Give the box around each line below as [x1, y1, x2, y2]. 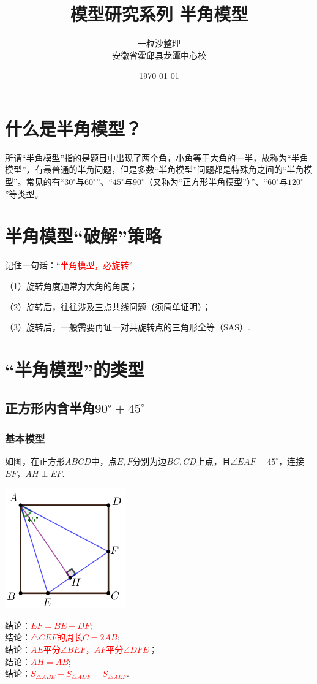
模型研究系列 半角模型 [70, 1, 248, 26]
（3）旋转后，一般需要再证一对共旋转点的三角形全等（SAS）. [5, 321, 250, 333]
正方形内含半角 [5, 398, 95, 417]
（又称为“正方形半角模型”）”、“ [144, 175, 268, 188]
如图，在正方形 [5, 455, 65, 468]
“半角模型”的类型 [5, 356, 144, 381]
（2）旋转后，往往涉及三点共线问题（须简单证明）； [5, 300, 211, 313]
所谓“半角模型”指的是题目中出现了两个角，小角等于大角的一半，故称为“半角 [5, 151, 308, 164]
